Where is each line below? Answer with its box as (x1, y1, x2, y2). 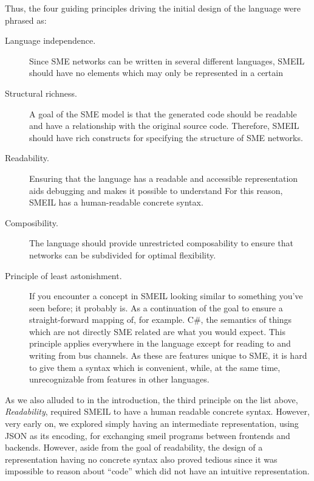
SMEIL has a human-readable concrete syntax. (29, 196, 203, 209)
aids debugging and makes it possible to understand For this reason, (29, 184, 283, 196)
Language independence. (5, 34, 96, 47)
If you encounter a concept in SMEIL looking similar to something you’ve (29, 289, 303, 302)
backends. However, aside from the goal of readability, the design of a (5, 441, 263, 454)
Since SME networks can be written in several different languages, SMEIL (29, 54, 305, 67)
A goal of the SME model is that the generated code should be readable (29, 107, 297, 120)
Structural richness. (5, 86, 77, 99)
